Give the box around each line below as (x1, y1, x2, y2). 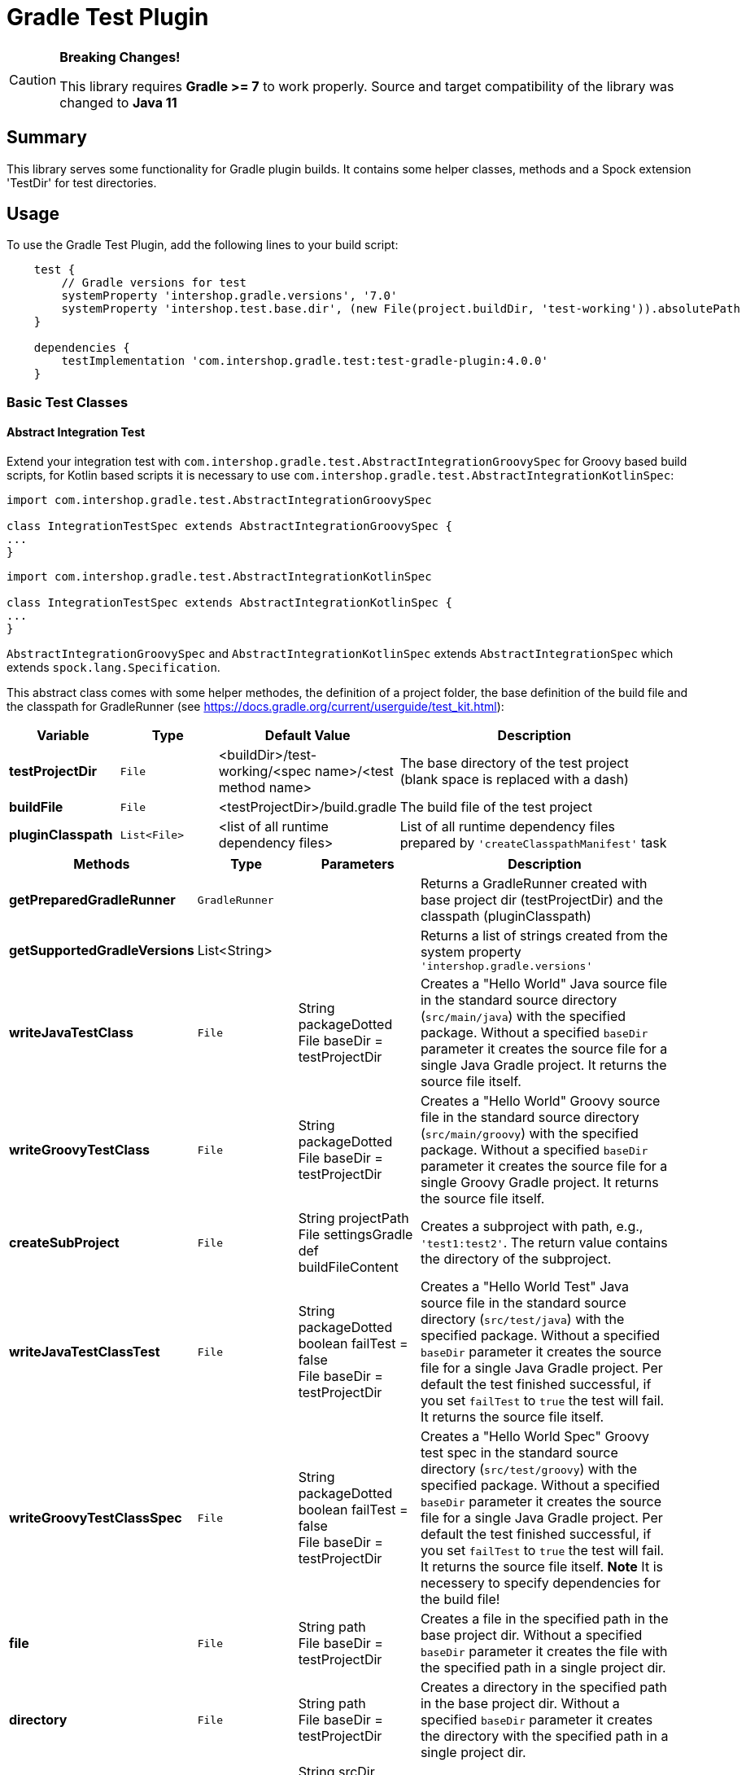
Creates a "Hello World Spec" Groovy (420, 1428, 649, 1445)
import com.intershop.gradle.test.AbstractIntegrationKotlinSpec (7, 570, 432, 584)
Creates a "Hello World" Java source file (420, 975, 668, 993)
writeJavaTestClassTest (9, 1343, 160, 1361)
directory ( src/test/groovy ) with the (420, 1461, 638, 1478)
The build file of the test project (399, 799, 592, 816)
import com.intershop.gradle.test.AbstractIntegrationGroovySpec (7, 493, 432, 507)
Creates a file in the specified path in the (420, 1611, 669, 1628)
